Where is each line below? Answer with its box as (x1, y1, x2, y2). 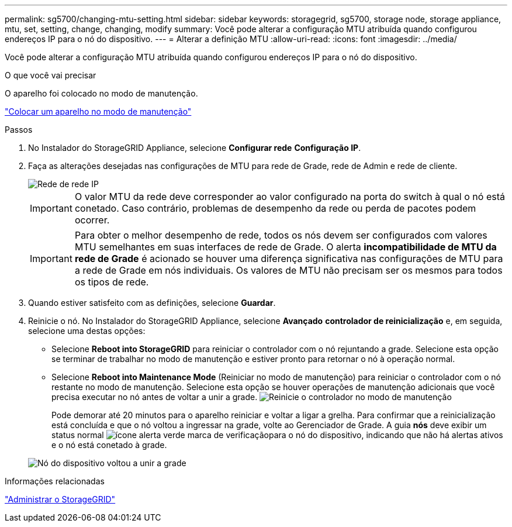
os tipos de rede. (74, 276, 149, 288)
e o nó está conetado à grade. (51, 440, 167, 450)
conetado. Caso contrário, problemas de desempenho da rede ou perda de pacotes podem (74, 202, 476, 214)
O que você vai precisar (5, 70, 96, 80)
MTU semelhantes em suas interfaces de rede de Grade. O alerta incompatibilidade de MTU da (74, 241, 497, 253)
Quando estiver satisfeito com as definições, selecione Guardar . (28, 298, 276, 308)
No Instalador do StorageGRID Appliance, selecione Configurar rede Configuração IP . (28, 143, 361, 153)
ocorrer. (74, 214, 110, 226)
